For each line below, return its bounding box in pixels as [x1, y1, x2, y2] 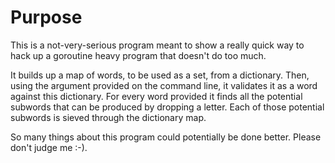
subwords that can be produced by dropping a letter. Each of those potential [10, 101, 325, 113]
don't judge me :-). [10, 141, 88, 153]
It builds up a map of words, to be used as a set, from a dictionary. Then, [10, 69, 310, 81]
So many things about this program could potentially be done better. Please [10, 131, 322, 143]
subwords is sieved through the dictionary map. [10, 111, 207, 123]
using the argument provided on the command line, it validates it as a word [10, 79, 318, 91]
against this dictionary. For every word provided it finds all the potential [10, 90, 303, 102]
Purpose [10, 6, 83, 29]
